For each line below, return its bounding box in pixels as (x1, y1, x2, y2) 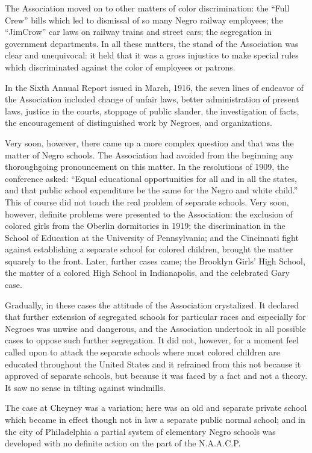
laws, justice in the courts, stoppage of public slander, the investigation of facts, (5, 104, 299, 117)
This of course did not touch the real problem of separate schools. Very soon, (5, 195, 289, 208)
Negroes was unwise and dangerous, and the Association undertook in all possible (5, 322, 306, 334)
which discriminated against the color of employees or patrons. (5, 60, 236, 73)
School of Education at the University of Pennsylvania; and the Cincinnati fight (5, 231, 299, 243)
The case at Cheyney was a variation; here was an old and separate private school (5, 401, 307, 414)
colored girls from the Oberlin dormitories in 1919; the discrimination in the (5, 219, 285, 232)
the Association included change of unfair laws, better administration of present (5, 93, 299, 105)
